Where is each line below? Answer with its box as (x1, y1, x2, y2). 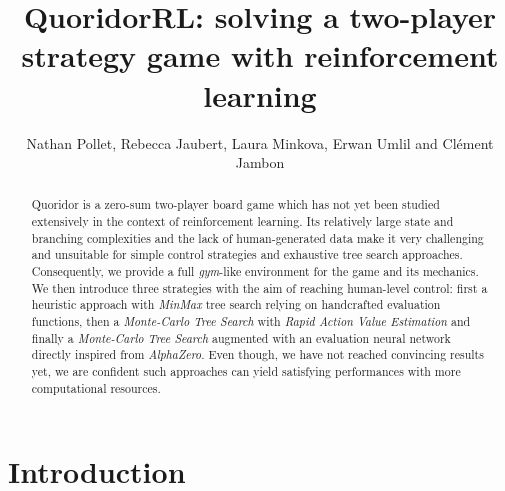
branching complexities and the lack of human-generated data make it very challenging (31, 229, 484, 246)
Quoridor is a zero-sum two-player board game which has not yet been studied (31, 196, 440, 213)
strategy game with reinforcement (21, 35, 499, 76)
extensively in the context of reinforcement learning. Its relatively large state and (31, 213, 454, 230)
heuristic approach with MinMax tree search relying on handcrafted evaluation (31, 296, 441, 313)
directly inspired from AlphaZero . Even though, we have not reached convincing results (31, 346, 484, 363)
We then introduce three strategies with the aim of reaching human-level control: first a (31, 279, 488, 296)
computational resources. (31, 379, 161, 396)
